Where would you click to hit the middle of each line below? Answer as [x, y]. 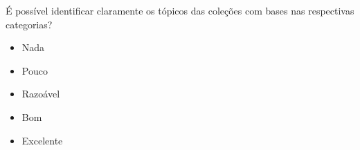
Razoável [41, 94]
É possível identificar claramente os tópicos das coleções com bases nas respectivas [180, 10]
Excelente [42, 140]
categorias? [29, 24]
